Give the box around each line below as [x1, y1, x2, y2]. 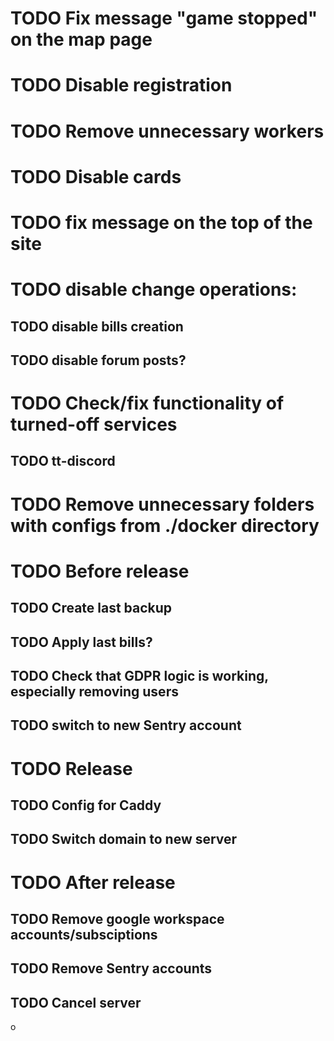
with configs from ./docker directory [10, 514, 320, 537]
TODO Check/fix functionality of [10, 392, 285, 415]
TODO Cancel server [10, 994, 142, 1011]
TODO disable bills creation [10, 318, 184, 335]
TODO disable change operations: [10, 278, 298, 301]
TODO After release [10, 871, 176, 894]
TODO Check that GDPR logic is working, [10, 668, 269, 685]
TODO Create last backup [10, 600, 173, 617]
